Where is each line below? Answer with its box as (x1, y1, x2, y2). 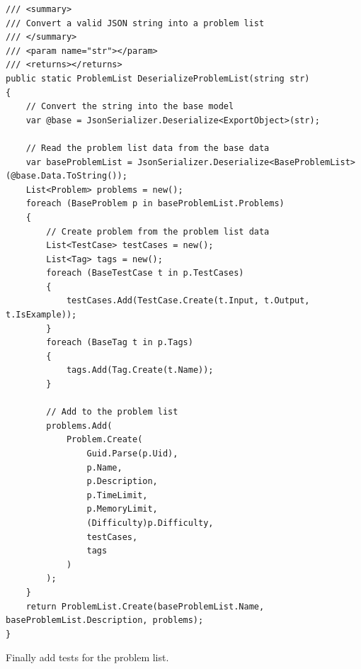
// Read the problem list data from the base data (25, 142, 270, 153)
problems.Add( (46, 420, 113, 431)
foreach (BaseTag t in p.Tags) (46, 337, 193, 348)
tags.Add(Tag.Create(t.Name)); (66, 365, 214, 376)
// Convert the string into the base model (25, 101, 234, 112)
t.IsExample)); (6, 310, 77, 320)
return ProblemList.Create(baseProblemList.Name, (25, 601, 265, 612)
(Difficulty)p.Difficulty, (86, 517, 214, 528)
